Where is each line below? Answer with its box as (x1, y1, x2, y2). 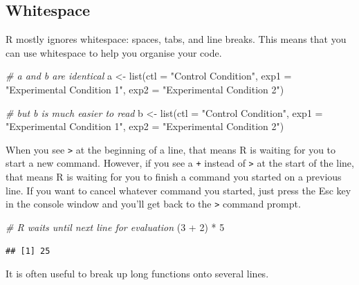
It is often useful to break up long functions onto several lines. (6, 266, 269, 281)
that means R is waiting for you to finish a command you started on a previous (6, 169, 342, 184)
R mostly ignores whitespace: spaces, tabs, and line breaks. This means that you (6, 32, 347, 46)
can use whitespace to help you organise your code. (6, 45, 222, 59)
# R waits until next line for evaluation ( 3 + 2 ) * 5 (6, 219, 225, 234)
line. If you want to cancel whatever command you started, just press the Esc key (6, 183, 351, 197)
